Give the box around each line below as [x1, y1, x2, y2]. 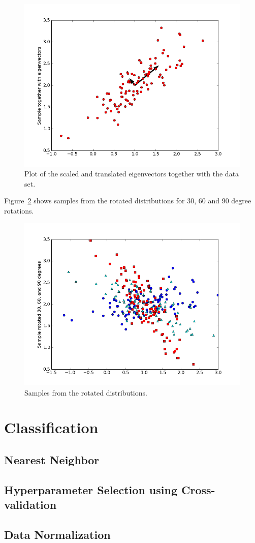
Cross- [181, 481, 215, 497]
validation [4, 497, 57, 512]
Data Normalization [4, 527, 111, 542]
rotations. [4, 205, 34, 216]
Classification [4, 417, 99, 438]
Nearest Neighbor [4, 452, 100, 468]
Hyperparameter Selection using [4, 481, 177, 497]
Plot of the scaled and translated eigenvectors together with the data [24, 168, 239, 179]
